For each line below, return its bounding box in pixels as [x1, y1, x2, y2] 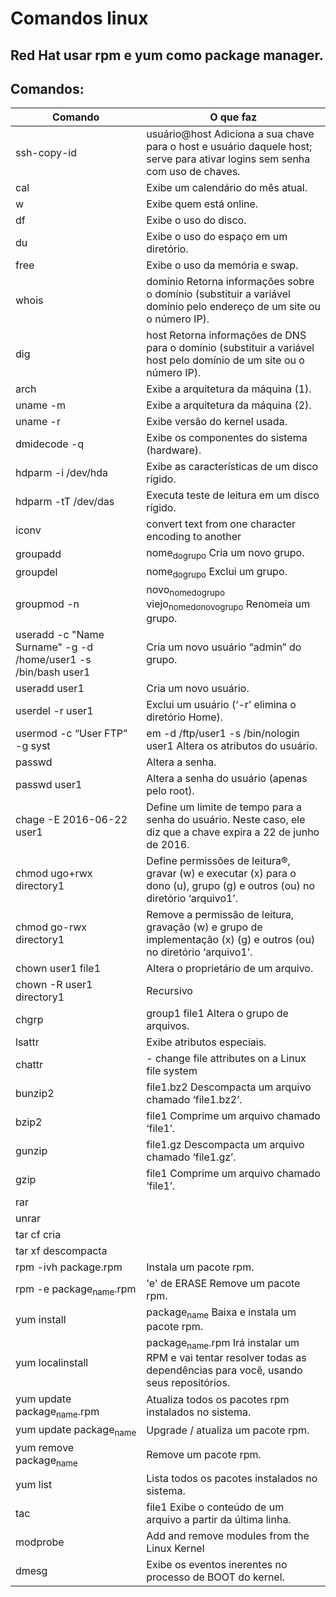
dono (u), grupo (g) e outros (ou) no [146, 879, 316, 893]
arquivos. [146, 1019, 190, 1033]
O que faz [209, 110, 258, 124]
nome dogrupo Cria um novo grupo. [146, 546, 305, 562]
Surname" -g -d [15, 640, 93, 654]
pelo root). [146, 784, 195, 798]
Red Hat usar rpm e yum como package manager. [10, 47, 324, 64]
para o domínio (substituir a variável [146, 341, 315, 355]
